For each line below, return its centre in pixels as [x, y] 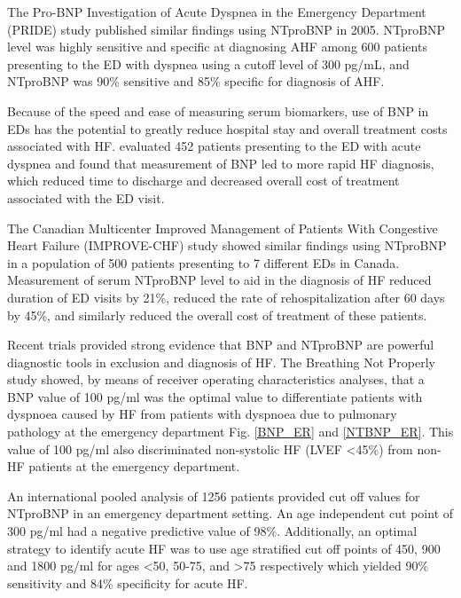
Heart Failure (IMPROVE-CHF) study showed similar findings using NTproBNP [227, 245]
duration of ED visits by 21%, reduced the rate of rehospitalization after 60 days [226, 297]
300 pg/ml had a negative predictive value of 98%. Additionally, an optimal [212, 531]
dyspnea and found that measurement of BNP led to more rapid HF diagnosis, [221, 163]
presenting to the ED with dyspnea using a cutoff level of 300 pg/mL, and [208, 63]
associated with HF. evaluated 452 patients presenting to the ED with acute [214, 146]
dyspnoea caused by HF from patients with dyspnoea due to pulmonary [202, 414]
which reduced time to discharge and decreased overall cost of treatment [203, 181]
